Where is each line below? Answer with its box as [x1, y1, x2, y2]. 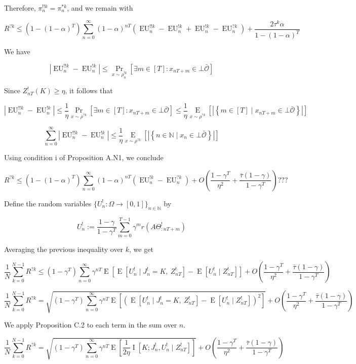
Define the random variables [4, 198, 92, 208]
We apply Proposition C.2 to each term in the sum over [4, 319, 177, 330]
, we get [129, 243, 153, 254]
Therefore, [4, 3, 36, 13]
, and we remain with [67, 3, 133, 13]
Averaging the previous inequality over [4, 243, 124, 254]
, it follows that [65, 85, 113, 96]
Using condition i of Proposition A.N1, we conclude [4, 152, 164, 163]
